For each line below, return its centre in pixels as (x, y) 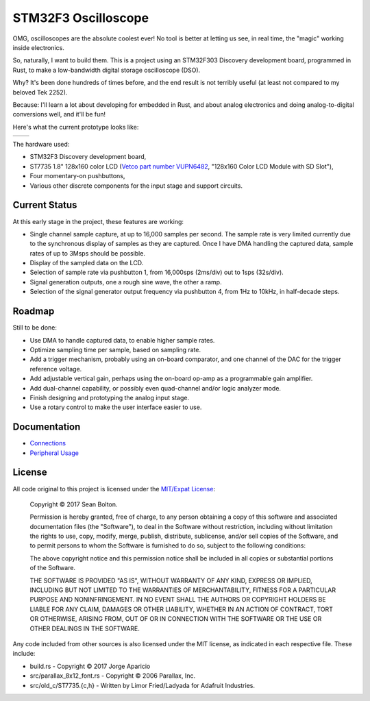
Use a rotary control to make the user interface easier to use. (116, 407)
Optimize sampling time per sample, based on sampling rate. (115, 349)
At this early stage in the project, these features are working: (98, 221)
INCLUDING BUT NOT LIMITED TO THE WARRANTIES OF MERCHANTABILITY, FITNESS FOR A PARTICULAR (183, 590)
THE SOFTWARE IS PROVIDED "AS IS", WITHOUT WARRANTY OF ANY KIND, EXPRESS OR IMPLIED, (171, 580)
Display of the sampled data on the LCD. (87, 263)
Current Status (45, 205)
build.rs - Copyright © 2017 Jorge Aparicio (90, 666)
